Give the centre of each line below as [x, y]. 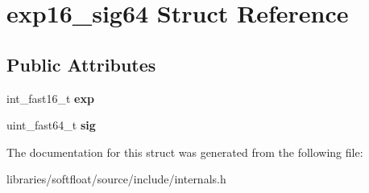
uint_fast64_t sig [51, 125]
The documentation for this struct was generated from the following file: [185, 152]
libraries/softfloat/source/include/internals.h [116, 179]
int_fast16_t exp [50, 98]
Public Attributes [81, 64]
